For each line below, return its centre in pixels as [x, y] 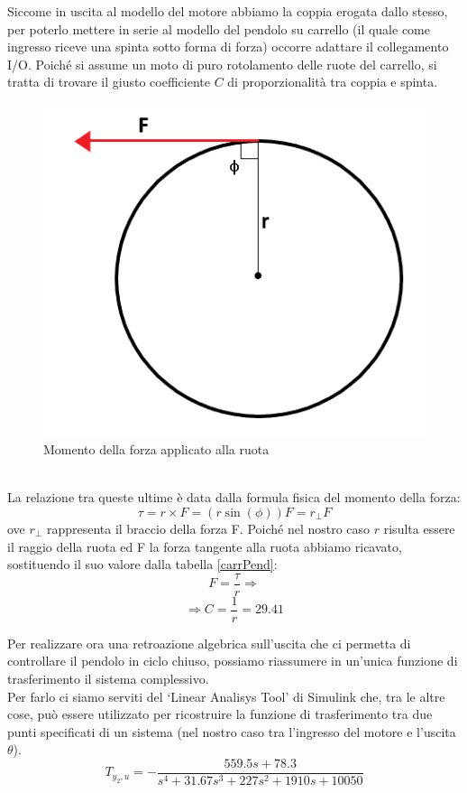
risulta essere [419, 528]
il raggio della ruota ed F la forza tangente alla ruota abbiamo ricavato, [205, 546]
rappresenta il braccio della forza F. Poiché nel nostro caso [208, 528]
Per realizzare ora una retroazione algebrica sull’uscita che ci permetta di [209, 643]
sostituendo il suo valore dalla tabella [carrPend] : [142, 564]
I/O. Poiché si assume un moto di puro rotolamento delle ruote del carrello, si [222, 64]
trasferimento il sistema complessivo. [108, 679]
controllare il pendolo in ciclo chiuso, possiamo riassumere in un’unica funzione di [233, 661]
